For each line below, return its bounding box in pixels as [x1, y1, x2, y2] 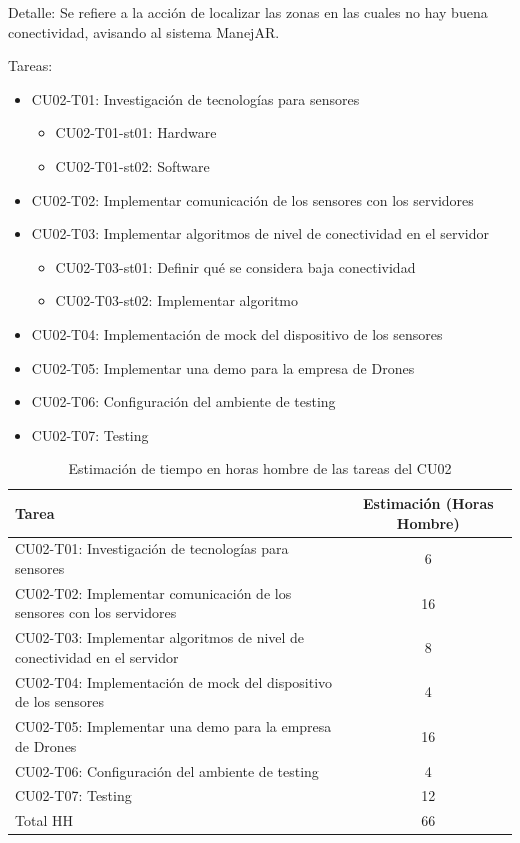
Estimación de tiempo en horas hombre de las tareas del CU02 [68, 458, 452, 479]
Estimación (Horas [362, 492, 494, 513]
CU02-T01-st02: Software [55, 155, 210, 176]
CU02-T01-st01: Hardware [55, 122, 217, 143]
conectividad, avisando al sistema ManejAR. [8, 21, 280, 42]
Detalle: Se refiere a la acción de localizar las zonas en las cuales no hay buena [8, 2, 488, 22]
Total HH [15, 810, 73, 831]
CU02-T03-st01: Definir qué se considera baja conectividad [55, 256, 416, 277]
